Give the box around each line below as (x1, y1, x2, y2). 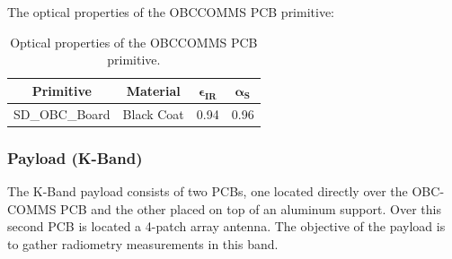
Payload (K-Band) (7, 146, 143, 168)
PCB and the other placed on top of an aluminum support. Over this (60, 199, 441, 218)
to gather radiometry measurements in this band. (7, 234, 279, 253)
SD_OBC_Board (13, 104, 111, 123)
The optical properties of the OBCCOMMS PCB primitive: (7, 3, 335, 21)
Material (126, 81, 181, 99)
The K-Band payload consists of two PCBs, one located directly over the (7, 182, 408, 201)
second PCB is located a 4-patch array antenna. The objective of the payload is (7, 217, 446, 236)
